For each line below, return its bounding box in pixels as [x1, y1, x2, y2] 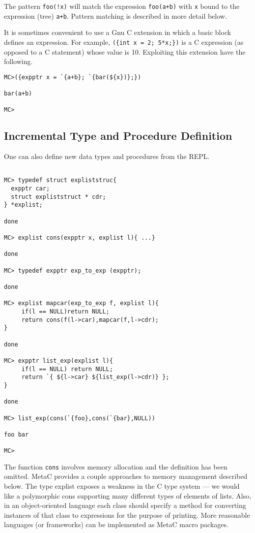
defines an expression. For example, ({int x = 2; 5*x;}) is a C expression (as [4, 36, 244, 47]
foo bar [4, 431, 29, 438]
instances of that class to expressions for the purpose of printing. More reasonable [4, 509, 250, 520]
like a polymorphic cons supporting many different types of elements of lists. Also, [4, 490, 252, 501]
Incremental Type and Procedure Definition [4, 128, 232, 143]
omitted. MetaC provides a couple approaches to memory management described [4, 471, 248, 481]
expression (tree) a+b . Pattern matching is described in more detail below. [4, 10, 227, 21]
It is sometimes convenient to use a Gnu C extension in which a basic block [4, 27, 231, 37]
